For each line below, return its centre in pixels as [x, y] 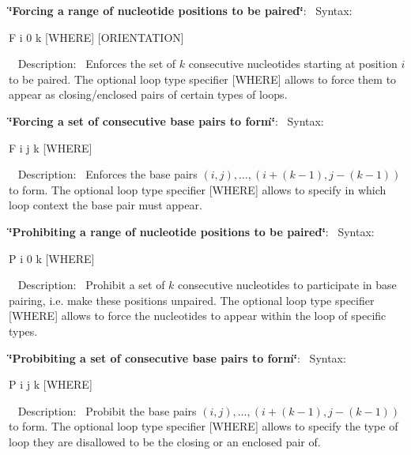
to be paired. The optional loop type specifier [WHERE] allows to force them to [203, 79]
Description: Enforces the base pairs [107, 174]
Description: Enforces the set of [97, 64]
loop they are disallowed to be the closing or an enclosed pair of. [165, 441]
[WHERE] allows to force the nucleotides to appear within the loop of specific [198, 316]
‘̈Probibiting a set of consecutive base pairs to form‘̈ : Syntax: [177, 357]
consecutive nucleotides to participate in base [287, 285]
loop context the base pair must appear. [106, 205]
